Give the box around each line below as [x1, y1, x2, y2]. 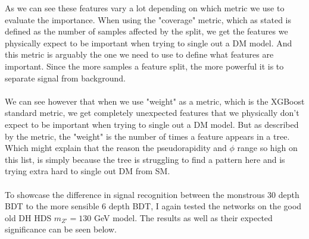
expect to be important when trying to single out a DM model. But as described [5, 118, 299, 130]
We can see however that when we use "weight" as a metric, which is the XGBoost [5, 95, 305, 107]
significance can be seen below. [5, 223, 117, 235]
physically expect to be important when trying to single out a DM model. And [5, 36, 292, 49]
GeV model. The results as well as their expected [93, 211, 273, 224]
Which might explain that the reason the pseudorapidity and [5, 141, 227, 154]
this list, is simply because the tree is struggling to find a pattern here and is [5, 153, 285, 165]
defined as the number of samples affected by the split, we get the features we [5, 25, 288, 37]
